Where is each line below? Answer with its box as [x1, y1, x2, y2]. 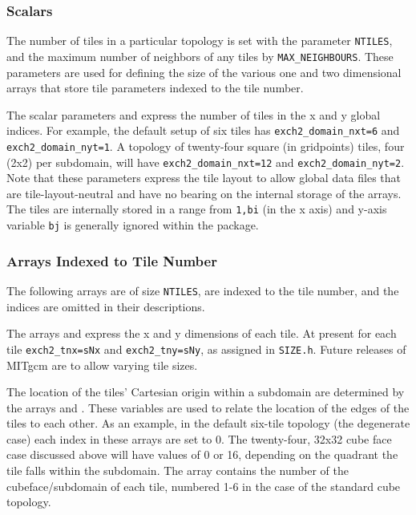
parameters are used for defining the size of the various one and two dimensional [6, 63, 402, 80]
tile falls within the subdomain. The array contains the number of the [6, 462, 349, 479]
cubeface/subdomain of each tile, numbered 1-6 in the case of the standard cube [6, 477, 401, 494]
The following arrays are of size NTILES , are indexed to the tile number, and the [6, 282, 399, 298]
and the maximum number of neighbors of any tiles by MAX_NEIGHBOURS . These [6, 47, 394, 64]
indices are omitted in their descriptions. [6, 298, 205, 314]
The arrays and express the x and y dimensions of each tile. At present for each [6, 325, 397, 342]
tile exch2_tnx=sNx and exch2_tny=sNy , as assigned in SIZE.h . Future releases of [6, 340, 406, 357]
